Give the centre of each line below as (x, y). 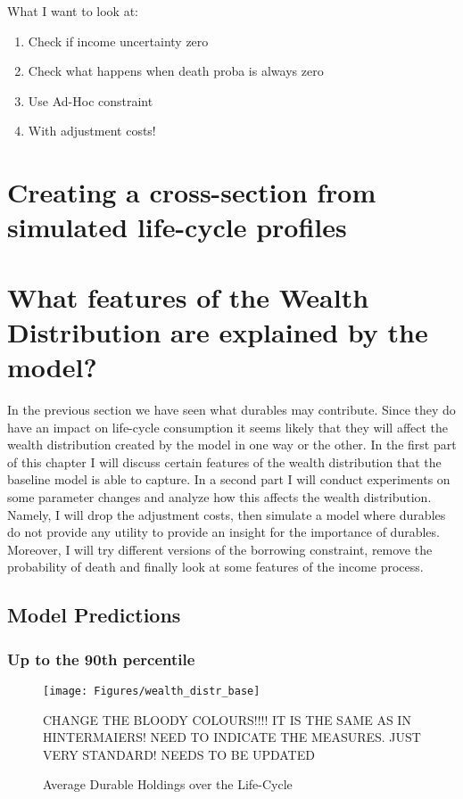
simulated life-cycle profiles (177, 227)
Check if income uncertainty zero (118, 41)
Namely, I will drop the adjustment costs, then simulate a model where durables (227, 514)
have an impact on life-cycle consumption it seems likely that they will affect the (228, 427)
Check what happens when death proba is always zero (176, 71)
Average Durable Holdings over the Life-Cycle (168, 784)
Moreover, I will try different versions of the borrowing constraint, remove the (220, 549)
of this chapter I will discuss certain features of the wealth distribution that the (224, 461)
